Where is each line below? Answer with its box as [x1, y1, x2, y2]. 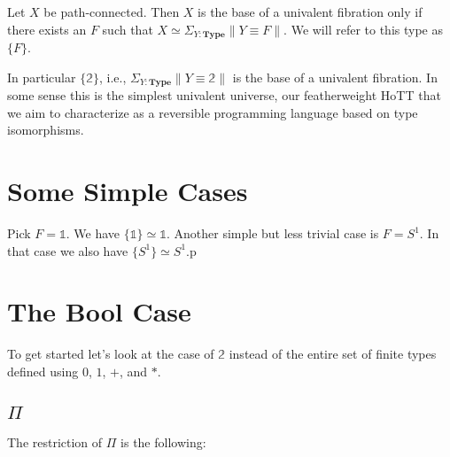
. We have [66, 224, 120, 242]
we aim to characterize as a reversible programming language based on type [7, 103, 418, 121]
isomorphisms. [7, 120, 84, 139]
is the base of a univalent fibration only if [198, 3, 423, 20]
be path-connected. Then [43, 3, 180, 20]
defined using [7, 361, 79, 380]
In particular [7, 67, 76, 86]
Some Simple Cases [7, 173, 248, 209]
